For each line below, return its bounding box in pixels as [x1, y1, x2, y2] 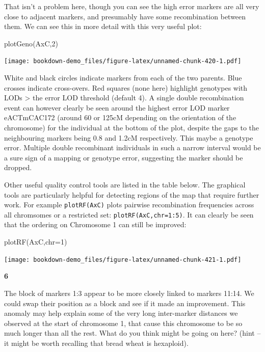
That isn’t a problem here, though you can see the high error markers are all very [4, 1, 259, 11]
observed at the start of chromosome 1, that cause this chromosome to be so [4, 317, 243, 328]
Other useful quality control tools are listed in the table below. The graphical [4, 179, 246, 189]
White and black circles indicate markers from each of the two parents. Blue [4, 72, 242, 83]
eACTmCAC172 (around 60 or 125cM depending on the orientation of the [4, 112, 236, 123]
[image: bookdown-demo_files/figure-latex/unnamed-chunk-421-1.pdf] [4, 256, 242, 263]
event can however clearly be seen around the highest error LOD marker [4, 102, 230, 113]
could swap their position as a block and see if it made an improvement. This [4, 297, 246, 308]
